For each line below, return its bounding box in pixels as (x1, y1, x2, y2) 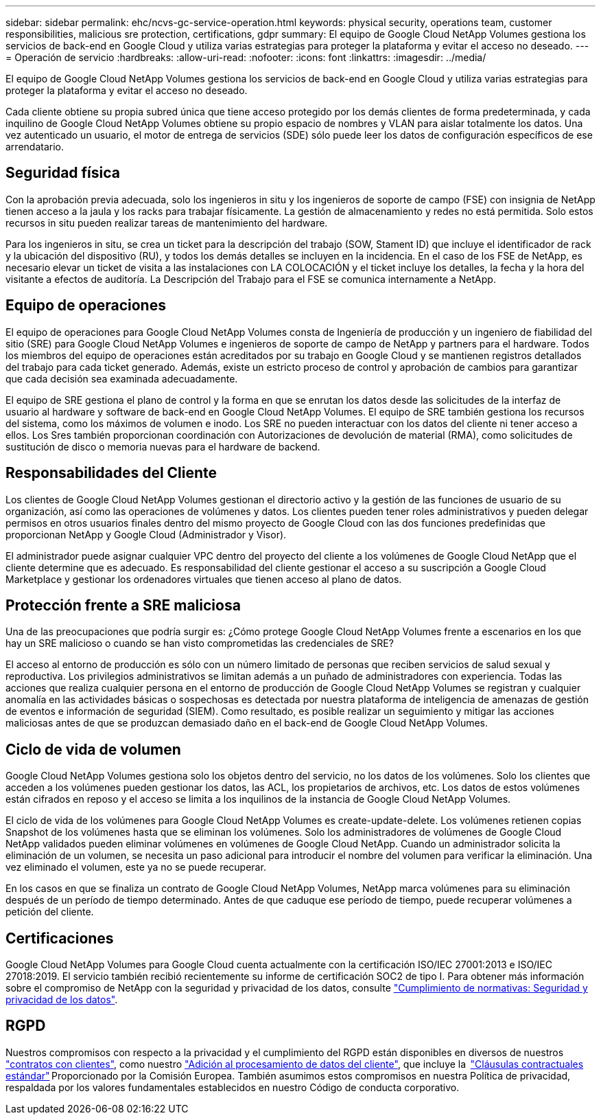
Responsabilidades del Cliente (5, 464, 217, 482)
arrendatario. (5, 141, 64, 152)
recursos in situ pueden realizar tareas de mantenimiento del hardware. (5, 216, 328, 229)
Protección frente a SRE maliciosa (5, 596, 241, 614)
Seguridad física (5, 164, 121, 182)
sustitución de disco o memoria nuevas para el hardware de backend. (5, 440, 320, 453)
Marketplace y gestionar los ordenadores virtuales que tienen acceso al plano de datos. (5, 573, 402, 585)
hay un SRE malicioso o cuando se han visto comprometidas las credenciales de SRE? (5, 637, 394, 650)
